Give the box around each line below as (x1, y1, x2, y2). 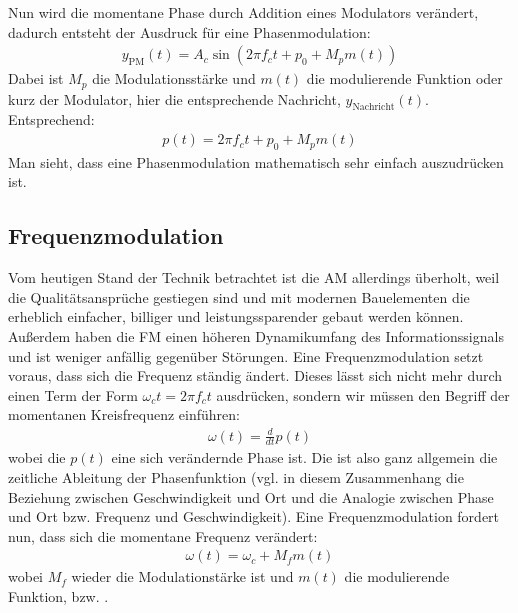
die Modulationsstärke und (92, 68, 256, 89)
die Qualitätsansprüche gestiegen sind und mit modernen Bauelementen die (8, 286, 470, 307)
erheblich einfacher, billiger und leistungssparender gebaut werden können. (8, 306, 464, 327)
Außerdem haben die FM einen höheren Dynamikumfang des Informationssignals (8, 326, 504, 347)
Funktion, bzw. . (8, 586, 109, 606)
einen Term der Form (8, 384, 138, 405)
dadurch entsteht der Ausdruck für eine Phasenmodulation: (8, 21, 371, 42)
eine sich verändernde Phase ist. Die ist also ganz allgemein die (111, 447, 498, 468)
